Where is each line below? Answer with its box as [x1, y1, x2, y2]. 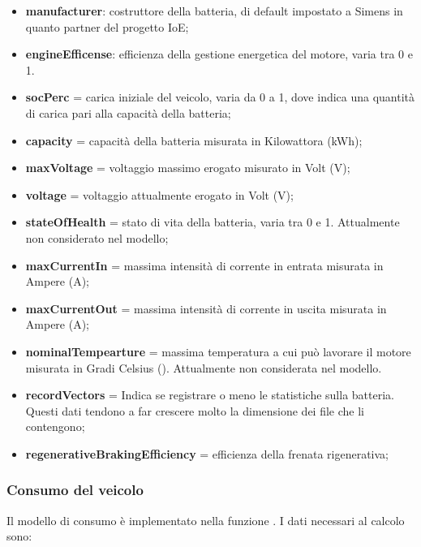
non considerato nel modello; [25, 229, 169, 246]
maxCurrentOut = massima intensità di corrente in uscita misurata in [25, 299, 387, 317]
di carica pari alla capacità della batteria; [25, 104, 231, 121]
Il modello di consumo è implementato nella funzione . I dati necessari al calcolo [6, 511, 405, 528]
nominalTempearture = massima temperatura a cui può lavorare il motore [25, 342, 411, 360]
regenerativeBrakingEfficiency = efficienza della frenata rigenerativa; [25, 445, 389, 462]
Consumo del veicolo [6, 480, 144, 500]
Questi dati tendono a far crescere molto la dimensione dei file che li [25, 402, 364, 419]
